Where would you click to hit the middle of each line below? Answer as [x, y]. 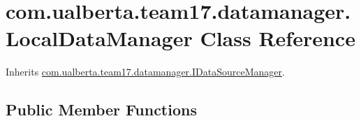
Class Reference [278, 38]
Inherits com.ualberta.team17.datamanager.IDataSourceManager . [145, 72]
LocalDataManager [99, 38]
